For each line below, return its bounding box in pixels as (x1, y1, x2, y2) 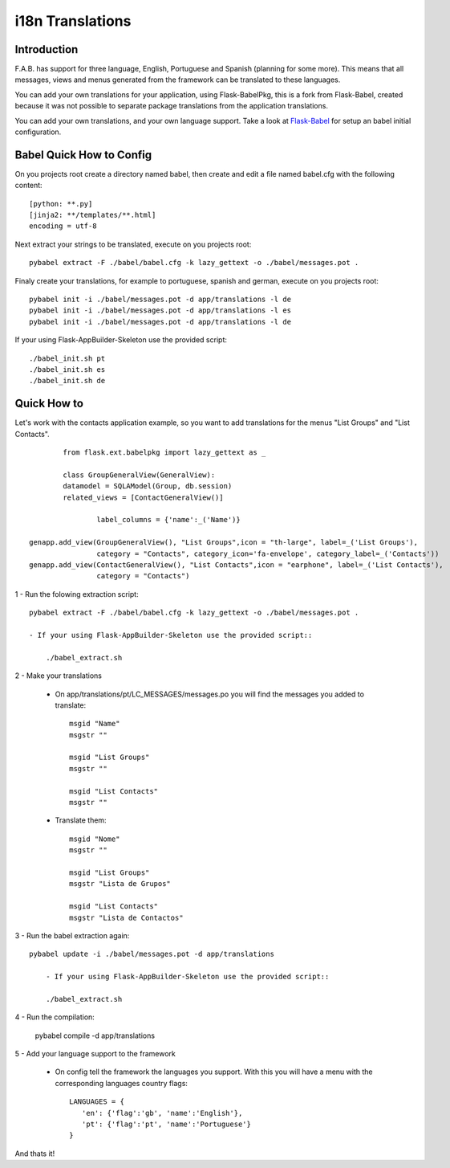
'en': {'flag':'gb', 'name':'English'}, (81, 1109, 243, 1117)
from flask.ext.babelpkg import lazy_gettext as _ (63, 448, 266, 457)
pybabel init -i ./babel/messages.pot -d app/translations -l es (29, 306, 292, 315)
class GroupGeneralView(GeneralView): (63, 470, 216, 480)
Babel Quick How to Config (14, 148, 152, 161)
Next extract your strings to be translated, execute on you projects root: (14, 239, 252, 249)
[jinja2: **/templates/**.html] (29, 210, 156, 220)
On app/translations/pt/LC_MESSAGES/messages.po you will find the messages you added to (55, 689, 365, 699)
